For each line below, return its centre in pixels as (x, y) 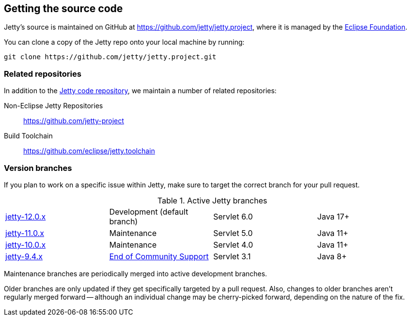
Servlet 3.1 (232, 256)
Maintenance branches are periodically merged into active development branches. (135, 273)
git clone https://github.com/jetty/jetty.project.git (110, 57)
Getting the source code (63, 8)
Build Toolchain (28, 136)
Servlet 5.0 (233, 233)
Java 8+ (332, 256)
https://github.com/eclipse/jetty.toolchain (89, 151)
